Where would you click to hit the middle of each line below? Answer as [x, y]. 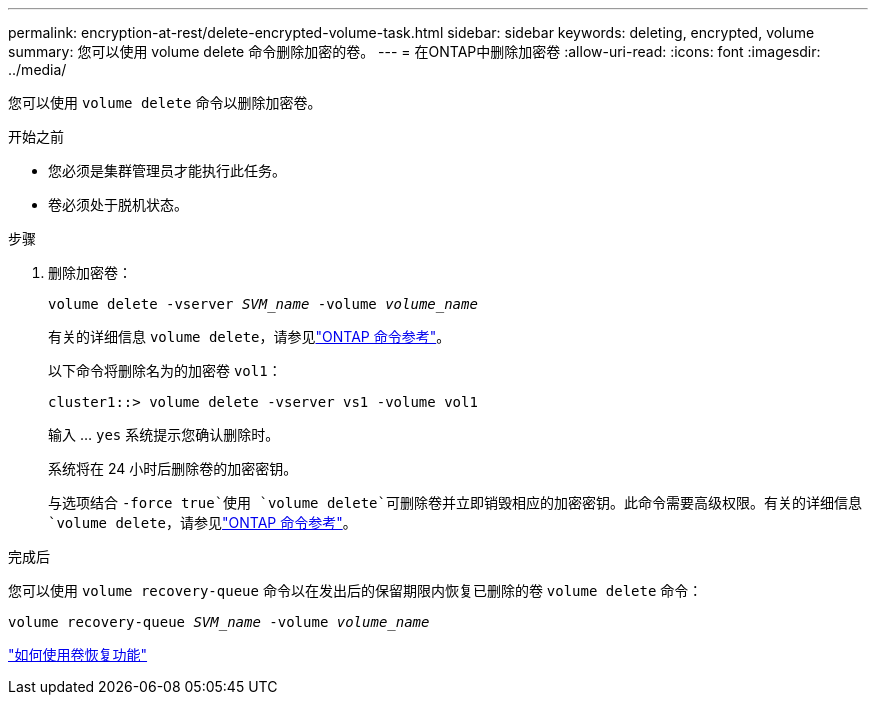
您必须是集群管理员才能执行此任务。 [167, 170]
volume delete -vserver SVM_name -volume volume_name [263, 304]
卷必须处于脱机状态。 [118, 204]
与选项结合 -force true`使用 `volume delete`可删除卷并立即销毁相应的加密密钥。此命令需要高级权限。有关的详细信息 [455, 502]
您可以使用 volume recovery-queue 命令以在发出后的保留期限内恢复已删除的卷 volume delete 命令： [355, 590]
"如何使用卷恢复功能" [78, 654]
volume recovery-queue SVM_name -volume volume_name [219, 622]
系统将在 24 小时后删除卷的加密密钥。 [173, 468]
